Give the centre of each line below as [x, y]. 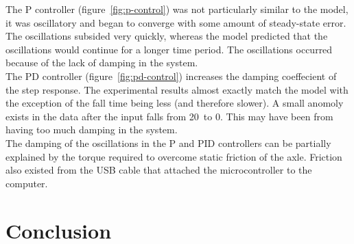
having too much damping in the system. [92, 130]
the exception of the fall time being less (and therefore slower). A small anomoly [175, 103]
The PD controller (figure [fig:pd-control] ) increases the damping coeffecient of [171, 76]
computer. [27, 183]
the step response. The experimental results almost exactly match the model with [177, 89]
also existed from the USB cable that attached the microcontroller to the [159, 170]
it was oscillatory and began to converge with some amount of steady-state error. [176, 22]
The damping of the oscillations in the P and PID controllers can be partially [168, 143]
